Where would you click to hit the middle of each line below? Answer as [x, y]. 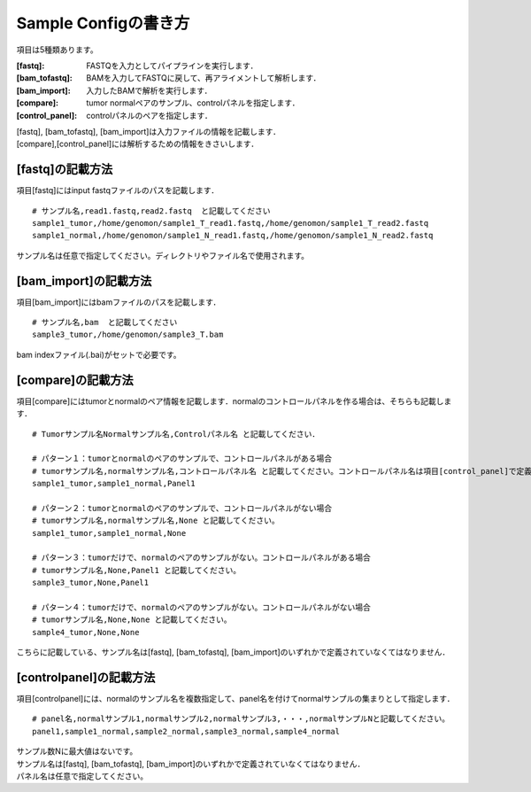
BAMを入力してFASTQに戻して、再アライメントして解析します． [204, 78]
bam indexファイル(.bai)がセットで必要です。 [99, 354]
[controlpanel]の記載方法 [86, 677]
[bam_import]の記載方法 [84, 280]
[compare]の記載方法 [75, 380]
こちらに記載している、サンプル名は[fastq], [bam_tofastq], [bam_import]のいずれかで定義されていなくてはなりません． [233, 652]
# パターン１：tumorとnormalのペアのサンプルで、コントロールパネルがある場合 [182, 459]
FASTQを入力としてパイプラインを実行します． [172, 66]
